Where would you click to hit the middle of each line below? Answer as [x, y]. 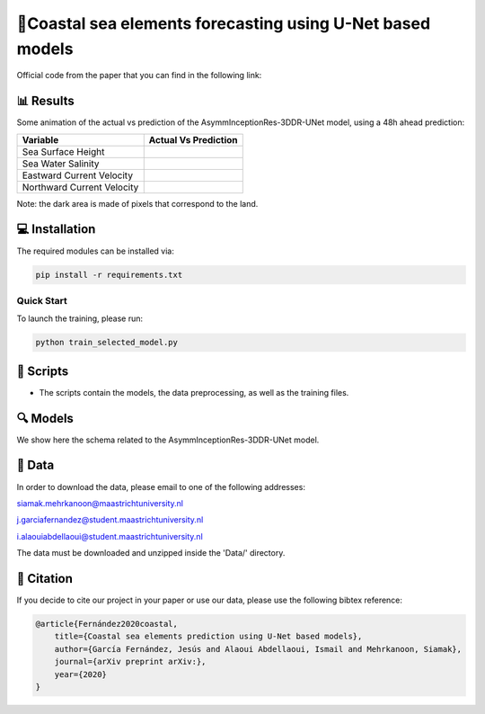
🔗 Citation [45, 579]
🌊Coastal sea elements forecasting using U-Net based [224, 23]
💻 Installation [56, 229]
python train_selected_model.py [107, 343]
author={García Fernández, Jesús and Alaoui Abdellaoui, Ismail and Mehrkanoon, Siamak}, [258, 649]
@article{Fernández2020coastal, [107, 624]
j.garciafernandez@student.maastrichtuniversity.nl [110, 520]
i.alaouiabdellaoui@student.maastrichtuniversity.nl [110, 536]
